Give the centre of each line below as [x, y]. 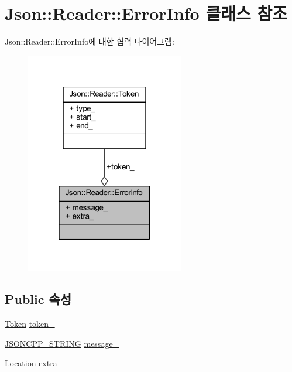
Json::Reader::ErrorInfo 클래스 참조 [146, 13]
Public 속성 [38, 299]
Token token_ [30, 323]
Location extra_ [34, 363]
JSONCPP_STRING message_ [62, 343]
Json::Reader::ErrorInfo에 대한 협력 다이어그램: [90, 41]
